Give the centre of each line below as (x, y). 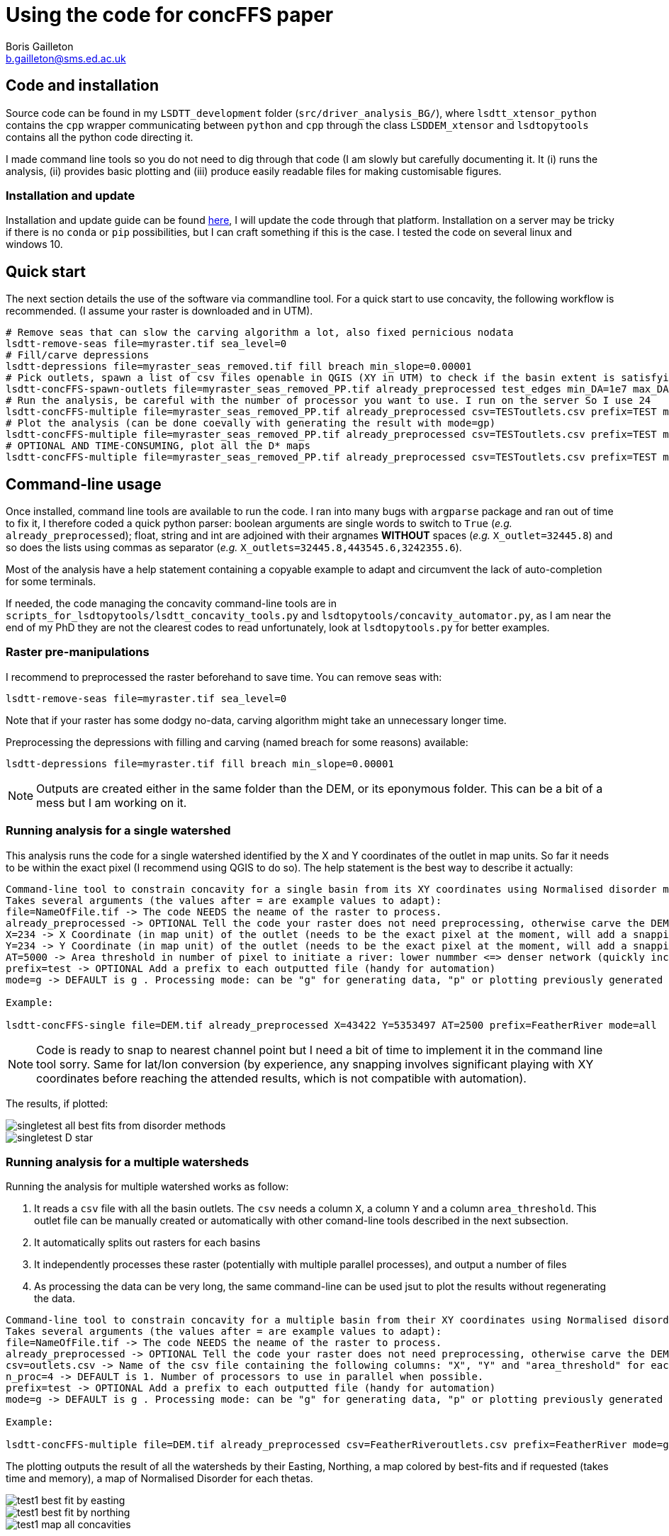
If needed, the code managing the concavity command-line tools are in (171, 604)
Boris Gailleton (40, 46)
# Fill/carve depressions (78, 355)
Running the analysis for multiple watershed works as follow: (147, 1187)
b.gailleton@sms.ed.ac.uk (66, 58)
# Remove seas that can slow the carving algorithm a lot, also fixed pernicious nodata (260, 333)
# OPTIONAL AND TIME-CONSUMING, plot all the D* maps (158, 446)
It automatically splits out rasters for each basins (147, 1243)
